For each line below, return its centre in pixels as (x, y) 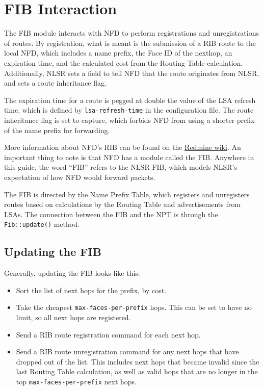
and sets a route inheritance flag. (55, 83)
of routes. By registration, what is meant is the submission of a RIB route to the (130, 43)
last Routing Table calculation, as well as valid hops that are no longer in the (137, 371)
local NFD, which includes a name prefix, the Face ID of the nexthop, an (118, 53)
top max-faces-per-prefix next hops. (76, 381)
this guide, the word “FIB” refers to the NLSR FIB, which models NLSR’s (121, 167)
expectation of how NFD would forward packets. (80, 177)
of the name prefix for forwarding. (57, 130)
